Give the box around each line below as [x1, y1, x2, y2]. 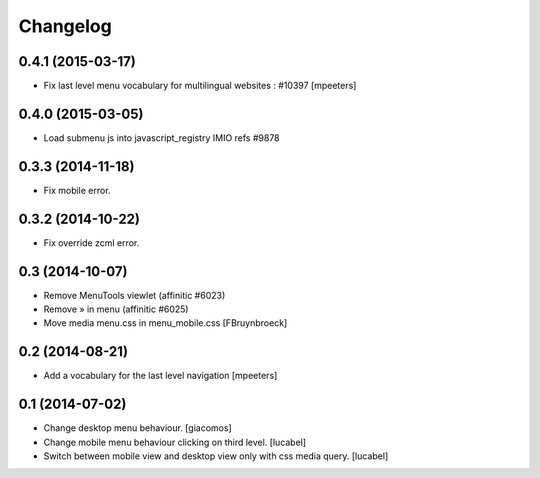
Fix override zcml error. [43, 236, 140, 249]
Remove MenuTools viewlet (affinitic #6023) [43, 289, 226, 301]
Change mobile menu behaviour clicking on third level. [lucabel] [43, 436, 307, 448]
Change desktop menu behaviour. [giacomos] [43, 422, 232, 434]
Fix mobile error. [43, 184, 111, 196]
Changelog [18, 15, 112, 37]
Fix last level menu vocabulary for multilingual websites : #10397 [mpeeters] [43, 80, 357, 92]
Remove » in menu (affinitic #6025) [43, 303, 189, 315]
